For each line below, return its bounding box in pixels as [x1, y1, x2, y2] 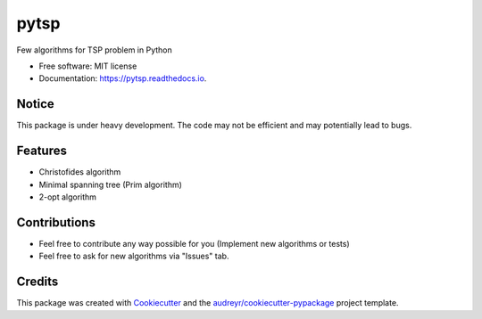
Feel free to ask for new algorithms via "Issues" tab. [38, 250, 229, 262]
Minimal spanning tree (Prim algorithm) [38, 179, 183, 190]
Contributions [16, 215, 96, 230]
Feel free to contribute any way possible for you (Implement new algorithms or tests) [38, 238, 350, 249]
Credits [16, 274, 59, 290]
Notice [16, 96, 55, 111]
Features [16, 143, 67, 159]
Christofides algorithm [38, 167, 121, 177]
